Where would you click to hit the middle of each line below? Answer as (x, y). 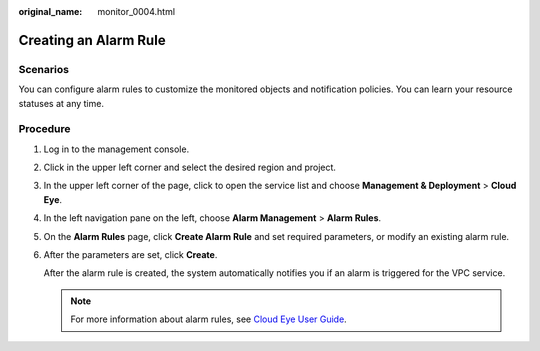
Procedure (44, 129)
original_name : (50, 11)
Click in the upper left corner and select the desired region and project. (190, 167)
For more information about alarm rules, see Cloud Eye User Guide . (208, 319)
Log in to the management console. (116, 149)
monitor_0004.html (136, 11)
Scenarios (44, 69)
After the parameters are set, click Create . (130, 255)
